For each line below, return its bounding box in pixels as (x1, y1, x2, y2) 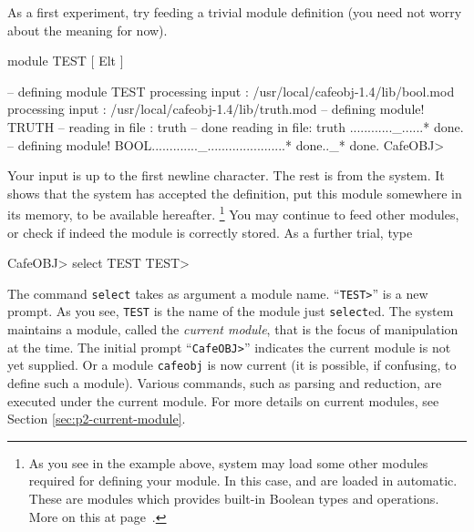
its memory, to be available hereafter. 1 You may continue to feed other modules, (7, 202, 459, 223)
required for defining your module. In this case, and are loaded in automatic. (28, 471, 458, 490)
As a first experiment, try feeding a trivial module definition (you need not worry (7, 3, 462, 21)
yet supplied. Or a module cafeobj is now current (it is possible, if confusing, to (7, 355, 457, 374)
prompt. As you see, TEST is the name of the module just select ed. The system (7, 302, 454, 321)
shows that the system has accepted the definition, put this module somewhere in (7, 183, 462, 202)
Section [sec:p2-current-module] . (7, 409, 186, 428)
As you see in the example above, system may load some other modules (28, 453, 428, 472)
